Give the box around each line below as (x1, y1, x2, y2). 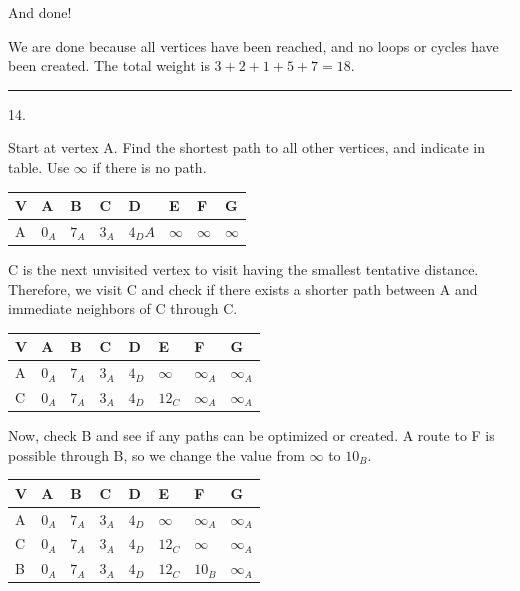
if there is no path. (92, 156, 207, 177)
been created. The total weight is (8, 55, 210, 76)
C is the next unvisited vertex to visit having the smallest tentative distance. (8, 259, 479, 279)
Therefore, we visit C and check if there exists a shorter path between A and (8, 278, 478, 299)
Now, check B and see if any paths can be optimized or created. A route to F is (8, 425, 495, 446)
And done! (8, 2, 72, 22)
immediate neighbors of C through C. (8, 298, 238, 319)
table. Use (8, 156, 70, 177)
